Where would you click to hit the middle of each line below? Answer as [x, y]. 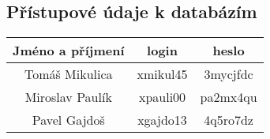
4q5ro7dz [229, 120]
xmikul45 [162, 74]
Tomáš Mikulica [68, 74]
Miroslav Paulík [68, 97]
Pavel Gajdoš [68, 120]
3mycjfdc [229, 74]
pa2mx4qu [229, 97]
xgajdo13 [162, 120]
